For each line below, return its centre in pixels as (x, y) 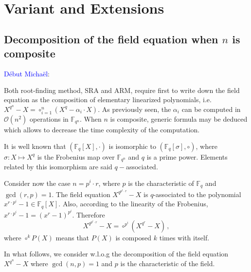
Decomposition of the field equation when (111, 39)
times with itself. (184, 237)
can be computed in (211, 109)
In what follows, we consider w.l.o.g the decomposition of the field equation (116, 254)
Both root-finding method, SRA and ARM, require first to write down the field (122, 90)
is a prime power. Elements (187, 156)
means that (72, 237)
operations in (49, 118)
